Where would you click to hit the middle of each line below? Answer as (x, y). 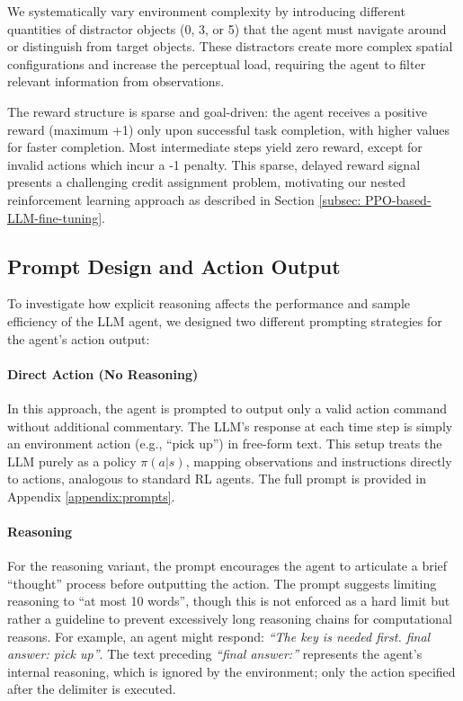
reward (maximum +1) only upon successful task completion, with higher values (229, 129)
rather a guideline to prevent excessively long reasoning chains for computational (230, 619)
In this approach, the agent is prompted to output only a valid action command (227, 408)
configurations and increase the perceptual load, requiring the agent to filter (217, 63)
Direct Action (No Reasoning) (103, 373)
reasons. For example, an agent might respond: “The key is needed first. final (219, 636)
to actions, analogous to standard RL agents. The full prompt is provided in (217, 479)
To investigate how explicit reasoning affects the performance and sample (209, 303)
